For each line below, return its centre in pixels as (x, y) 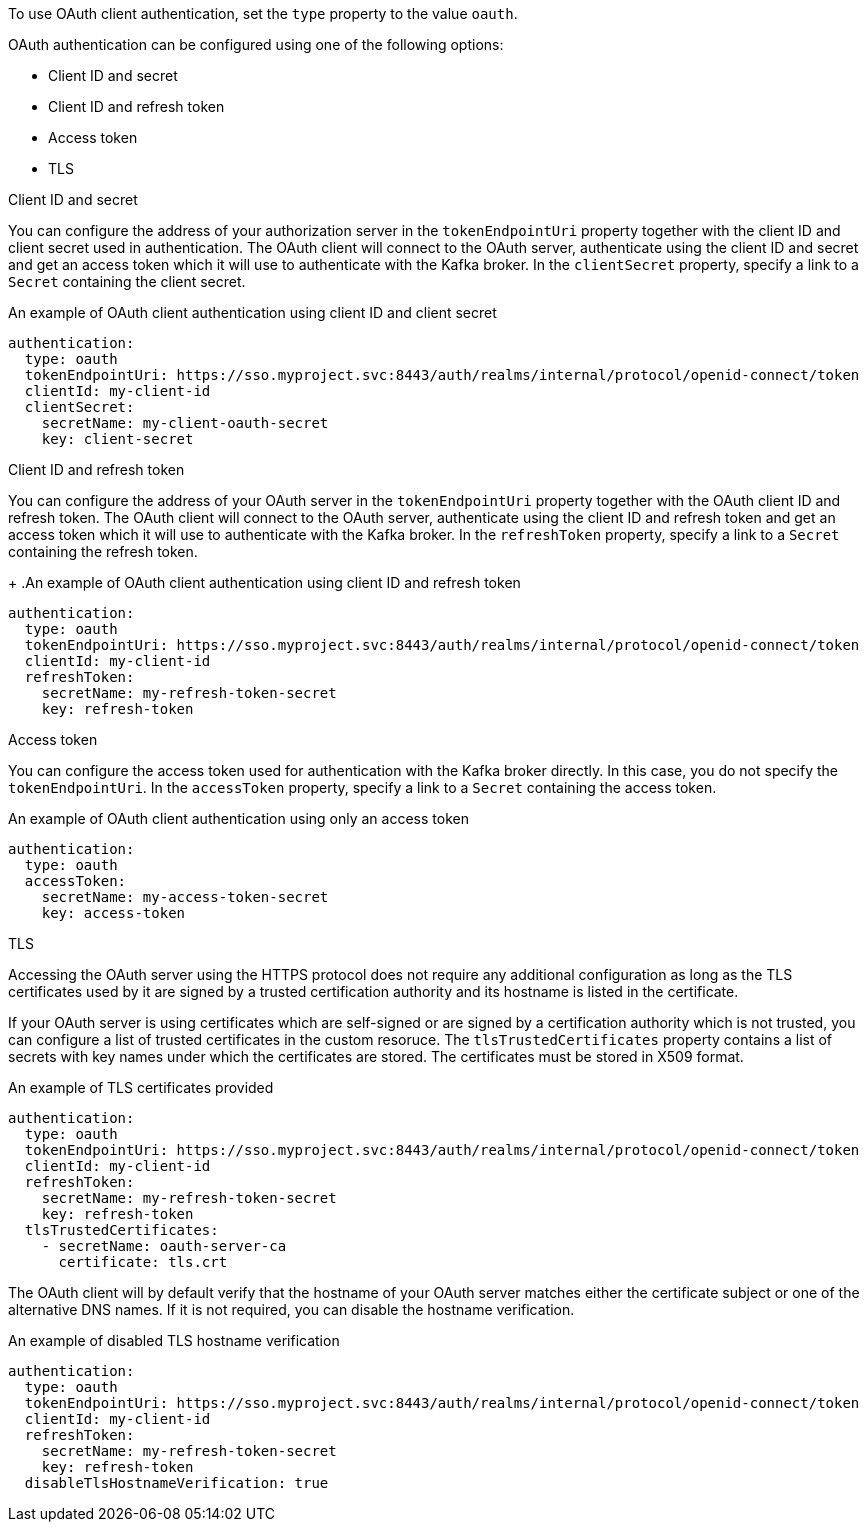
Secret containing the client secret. (127, 281)
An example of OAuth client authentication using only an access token (238, 818)
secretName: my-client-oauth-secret (185, 423)
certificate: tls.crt (143, 1262)
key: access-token (113, 913)
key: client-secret (117, 439)
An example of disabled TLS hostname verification (174, 1340)
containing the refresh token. (103, 551)
